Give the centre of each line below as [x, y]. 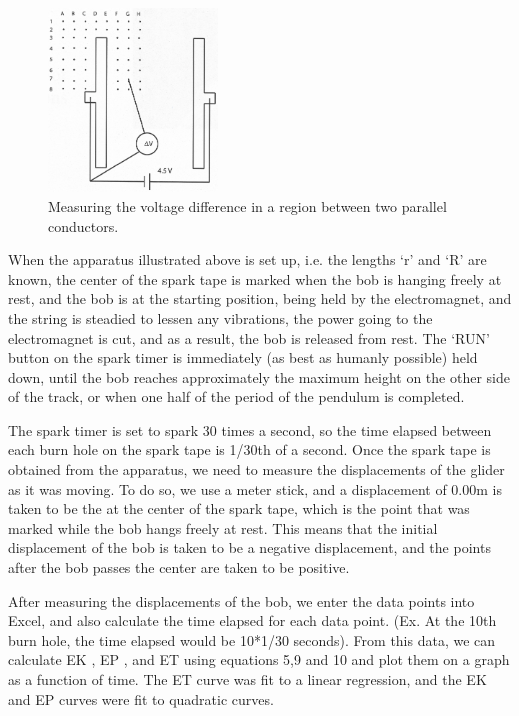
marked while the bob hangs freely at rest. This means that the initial [223, 527]
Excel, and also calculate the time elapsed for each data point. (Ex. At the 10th [252, 620]
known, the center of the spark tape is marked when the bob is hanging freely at [255, 278]
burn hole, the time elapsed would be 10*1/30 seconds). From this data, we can [252, 639]
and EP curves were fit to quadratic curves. [141, 698]
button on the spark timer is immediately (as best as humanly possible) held [243, 357]
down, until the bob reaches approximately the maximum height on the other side [259, 376]
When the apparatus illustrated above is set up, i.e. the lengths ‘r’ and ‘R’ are [247, 259]
